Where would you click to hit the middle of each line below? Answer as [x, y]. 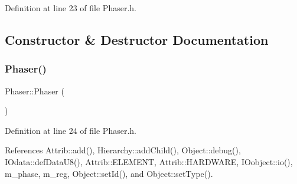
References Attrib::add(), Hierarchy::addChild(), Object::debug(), [123, 150]
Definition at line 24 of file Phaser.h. [71, 130]
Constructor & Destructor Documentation [137, 39]
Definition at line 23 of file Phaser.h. [71, 8]
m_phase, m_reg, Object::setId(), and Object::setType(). [109, 173]
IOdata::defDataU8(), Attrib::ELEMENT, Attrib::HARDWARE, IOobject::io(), [149, 161]
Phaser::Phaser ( [35, 91]
